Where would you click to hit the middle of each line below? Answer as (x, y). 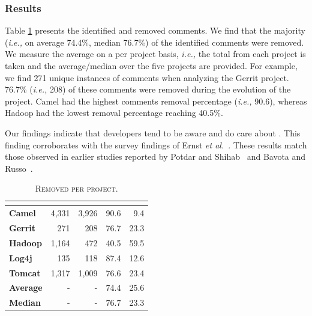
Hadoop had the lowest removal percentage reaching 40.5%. (114, 113)
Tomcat (25, 272)
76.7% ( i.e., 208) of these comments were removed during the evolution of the (148, 89)
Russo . (19, 168)
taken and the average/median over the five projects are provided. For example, (151, 65)
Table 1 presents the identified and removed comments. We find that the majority (155, 30)
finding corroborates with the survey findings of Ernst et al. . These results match (156, 144)
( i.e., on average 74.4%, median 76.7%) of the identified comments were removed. (154, 42)
